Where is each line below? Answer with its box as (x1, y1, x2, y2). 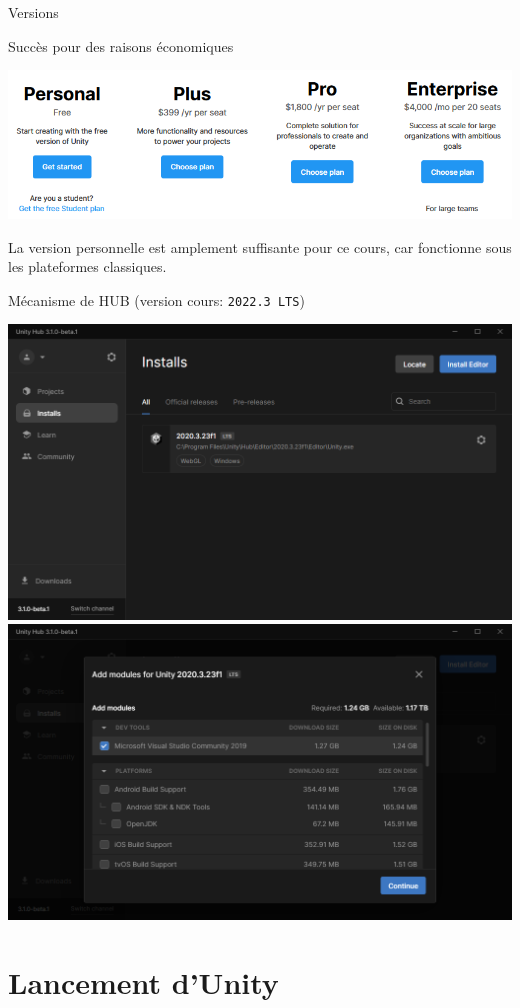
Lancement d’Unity (8, 962, 279, 1003)
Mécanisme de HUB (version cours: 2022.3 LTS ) (8, 289, 305, 310)
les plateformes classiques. (8, 256, 167, 277)
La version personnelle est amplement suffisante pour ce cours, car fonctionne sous (8, 236, 512, 257)
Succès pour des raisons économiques (8, 35, 234, 56)
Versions (8, 2, 59, 22)
